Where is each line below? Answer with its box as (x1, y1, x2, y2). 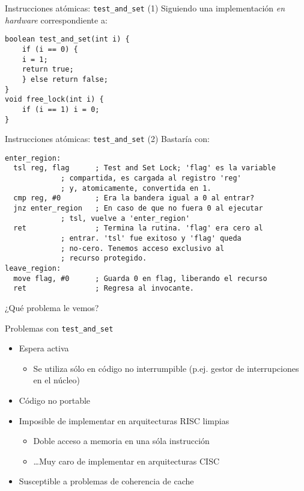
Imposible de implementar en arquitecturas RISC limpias (19, 414, 230, 427)
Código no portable (19, 394, 91, 407)
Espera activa (19, 342, 69, 354)
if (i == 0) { (22, 45, 78, 54)
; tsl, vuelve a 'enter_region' (61, 214, 190, 223)
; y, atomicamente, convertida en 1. (61, 184, 211, 193)
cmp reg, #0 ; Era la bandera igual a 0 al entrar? (13, 194, 255, 203)
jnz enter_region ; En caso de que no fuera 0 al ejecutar (13, 204, 263, 213)
